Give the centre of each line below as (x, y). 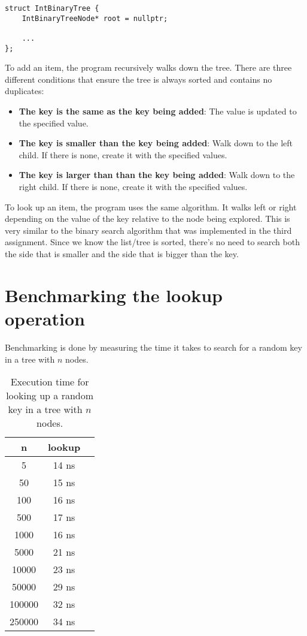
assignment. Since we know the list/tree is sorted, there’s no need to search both (152, 242)
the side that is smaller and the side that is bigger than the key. (122, 254)
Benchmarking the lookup (114, 295)
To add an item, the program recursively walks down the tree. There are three (148, 67)
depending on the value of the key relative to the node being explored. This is (148, 218)
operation (45, 318)
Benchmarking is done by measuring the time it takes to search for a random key (153, 347)
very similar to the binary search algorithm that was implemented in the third (148, 230)
